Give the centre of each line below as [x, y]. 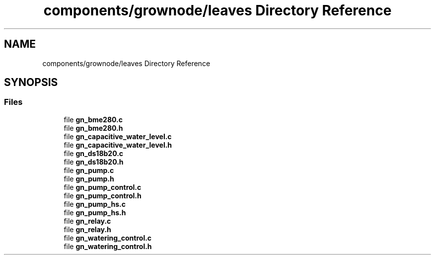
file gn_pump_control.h [103, 195]
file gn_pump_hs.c [95, 204]
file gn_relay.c [87, 221]
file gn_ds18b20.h [94, 162]
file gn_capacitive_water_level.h [118, 145]
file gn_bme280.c [93, 119]
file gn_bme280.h [93, 128]
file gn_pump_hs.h [95, 212]
